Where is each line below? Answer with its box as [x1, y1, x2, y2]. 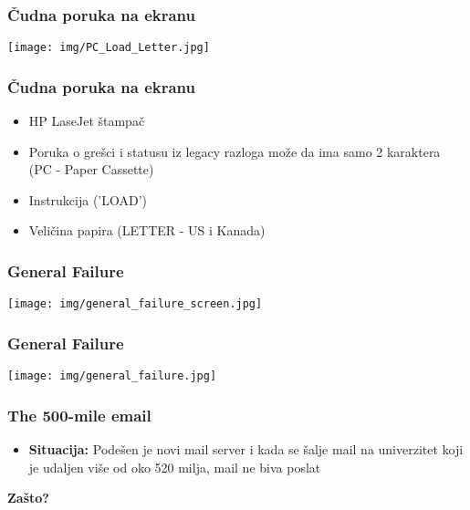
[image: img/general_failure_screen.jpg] [7, 297, 263, 311]
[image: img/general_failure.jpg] [7, 369, 217, 383]
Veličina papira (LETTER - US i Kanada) [28, 221, 266, 240]
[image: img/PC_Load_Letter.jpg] [7, 41, 210, 55]
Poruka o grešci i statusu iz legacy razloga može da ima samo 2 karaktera [28, 141, 441, 161]
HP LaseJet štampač [28, 111, 145, 130]
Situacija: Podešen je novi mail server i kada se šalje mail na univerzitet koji [28, 440, 464, 459]
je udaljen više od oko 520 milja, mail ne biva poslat [28, 457, 321, 476]
